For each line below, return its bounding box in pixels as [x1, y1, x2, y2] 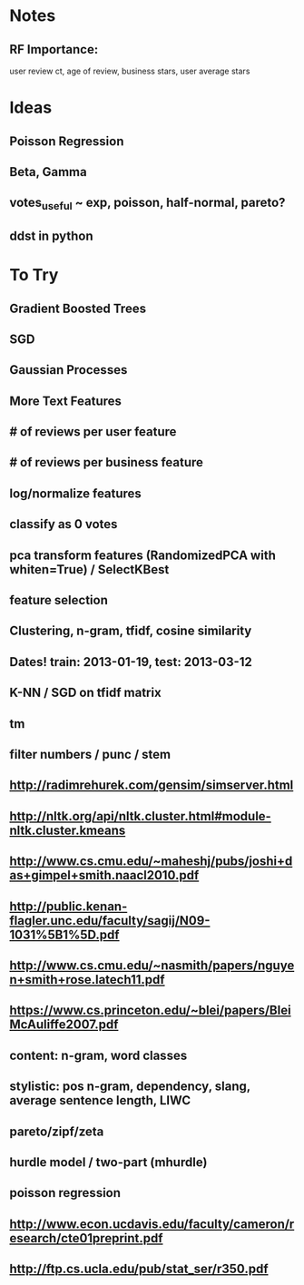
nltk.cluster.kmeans [9, 822, 126, 838]
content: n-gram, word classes [9, 1047, 188, 1063]
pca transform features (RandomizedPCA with [9, 547, 277, 563]
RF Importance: [9, 42, 99, 57]
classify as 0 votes [9, 516, 118, 532]
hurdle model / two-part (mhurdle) [9, 1154, 208, 1170]
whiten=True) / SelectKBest [9, 562, 170, 577]
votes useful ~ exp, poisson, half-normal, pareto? [9, 195, 286, 213]
